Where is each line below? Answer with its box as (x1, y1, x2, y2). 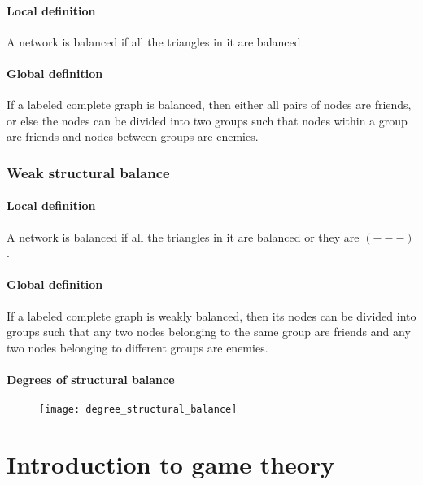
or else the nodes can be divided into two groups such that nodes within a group (7, 111, 408, 129)
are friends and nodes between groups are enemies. (7, 128, 259, 145)
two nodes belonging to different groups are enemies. (7, 339, 268, 356)
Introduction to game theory (7, 448, 335, 481)
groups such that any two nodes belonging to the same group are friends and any (7, 323, 411, 340)
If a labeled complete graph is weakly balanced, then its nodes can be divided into (7, 307, 416, 324)
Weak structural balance (7, 162, 170, 182)
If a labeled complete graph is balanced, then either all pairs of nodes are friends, (7, 96, 412, 113)
